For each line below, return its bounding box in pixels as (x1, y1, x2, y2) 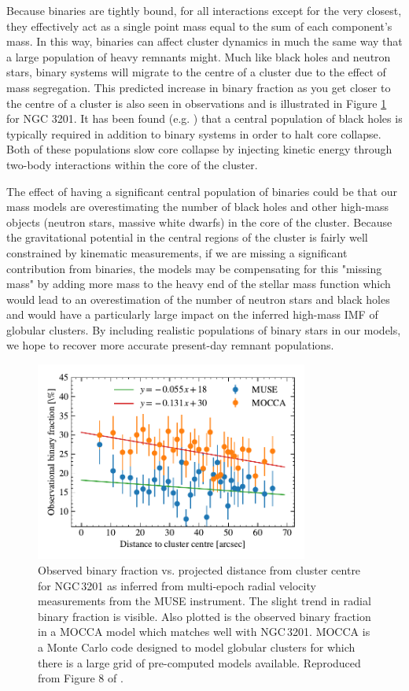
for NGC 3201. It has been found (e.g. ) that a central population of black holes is (6, 110, 403, 127)
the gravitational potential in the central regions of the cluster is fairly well (6, 229, 368, 246)
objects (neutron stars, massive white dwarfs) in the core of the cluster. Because (6, 213, 392, 230)
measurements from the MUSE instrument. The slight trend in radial (38, 593, 371, 609)
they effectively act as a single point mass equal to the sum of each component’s (6, 17, 392, 34)
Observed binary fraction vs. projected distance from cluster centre (38, 561, 361, 578)
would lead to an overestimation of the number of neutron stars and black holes (6, 290, 390, 307)
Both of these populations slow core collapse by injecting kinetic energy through (6, 141, 392, 157)
